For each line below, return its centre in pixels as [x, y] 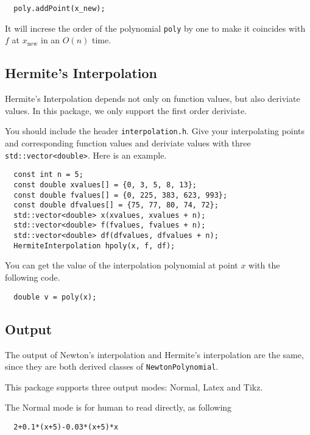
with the [264, 265]
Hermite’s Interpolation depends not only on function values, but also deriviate [153, 99]
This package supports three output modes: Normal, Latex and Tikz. [134, 386]
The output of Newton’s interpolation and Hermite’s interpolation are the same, [154, 354]
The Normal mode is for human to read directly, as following [118, 407]
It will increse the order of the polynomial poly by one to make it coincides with [155, 28]
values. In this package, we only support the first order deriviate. [126, 110]
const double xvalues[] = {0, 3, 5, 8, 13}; [105, 185]
